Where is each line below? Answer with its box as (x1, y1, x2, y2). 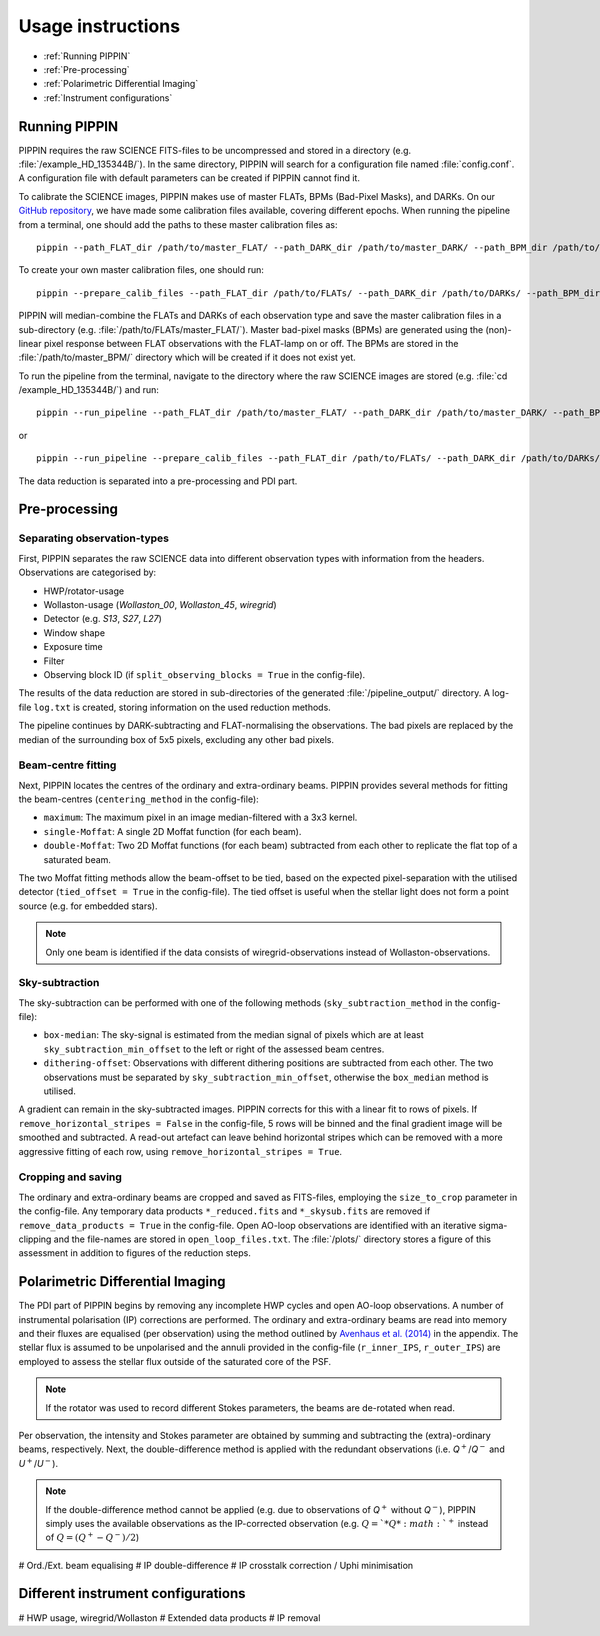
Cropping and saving (18, 1170, 122, 1184)
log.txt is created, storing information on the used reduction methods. (33, 701, 332, 713)
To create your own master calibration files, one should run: (18, 264, 265, 276)
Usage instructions (18, 15, 180, 37)
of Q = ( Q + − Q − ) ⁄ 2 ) (45, 1530, 140, 1544)
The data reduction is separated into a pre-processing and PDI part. (18, 475, 298, 487)
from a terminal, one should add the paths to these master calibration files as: (18, 218, 338, 230)
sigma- (478, 1219, 508, 1231)
